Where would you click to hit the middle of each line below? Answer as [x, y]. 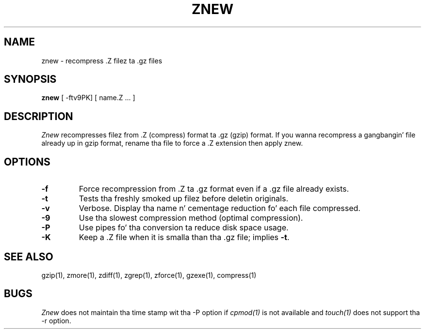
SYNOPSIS [30, 79]
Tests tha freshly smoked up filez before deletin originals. [184, 199]
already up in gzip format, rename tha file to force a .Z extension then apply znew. [172, 143]
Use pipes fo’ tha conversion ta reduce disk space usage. [184, 228]
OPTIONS [27, 162]
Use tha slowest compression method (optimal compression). [191, 218]
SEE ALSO [29, 257]
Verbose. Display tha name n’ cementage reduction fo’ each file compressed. [220, 208]
